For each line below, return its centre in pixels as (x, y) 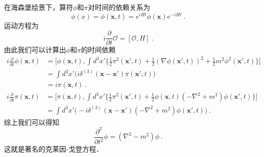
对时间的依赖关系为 (119, 7)
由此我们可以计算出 (35, 50)
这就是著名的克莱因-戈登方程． (54, 149)
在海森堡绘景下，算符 (38, 7)
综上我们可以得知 (32, 122)
